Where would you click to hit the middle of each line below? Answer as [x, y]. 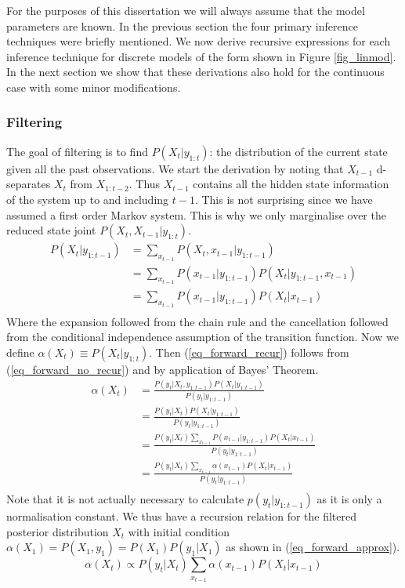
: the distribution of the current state [298, 151]
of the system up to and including [88, 199]
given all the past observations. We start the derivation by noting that [175, 168]
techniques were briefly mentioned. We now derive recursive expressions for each [199, 41]
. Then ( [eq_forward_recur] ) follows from [249, 352]
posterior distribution [58, 531]
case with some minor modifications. [94, 87]
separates [29, 184]
